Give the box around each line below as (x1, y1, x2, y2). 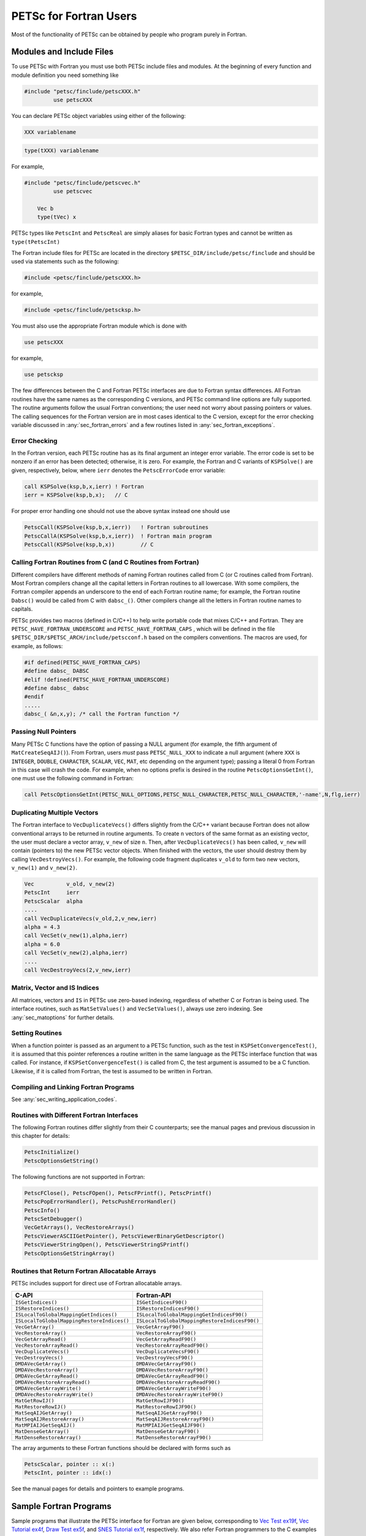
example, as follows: (11, 642, 63, 649)
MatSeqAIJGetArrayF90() (135, 1409, 202, 1416)
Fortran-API (135, 1291, 172, 1299)
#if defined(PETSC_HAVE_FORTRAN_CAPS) (24, 659, 141, 666)
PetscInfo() (24, 1207, 61, 1213)
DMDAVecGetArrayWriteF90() (135, 1385, 212, 1392)
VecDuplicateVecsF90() (135, 1348, 199, 1355)
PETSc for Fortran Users (11, 9, 137, 23)
